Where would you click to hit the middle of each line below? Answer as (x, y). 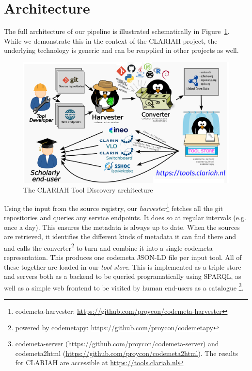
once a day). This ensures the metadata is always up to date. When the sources (122, 227)
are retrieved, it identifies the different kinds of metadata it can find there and (120, 236)
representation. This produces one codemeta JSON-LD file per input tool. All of (123, 257)
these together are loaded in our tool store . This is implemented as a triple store (123, 266)
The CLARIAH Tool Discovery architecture (88, 190)
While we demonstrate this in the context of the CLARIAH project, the (111, 40)
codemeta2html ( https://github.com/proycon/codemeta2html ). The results (127, 353)
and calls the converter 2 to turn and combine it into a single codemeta (108, 247)
